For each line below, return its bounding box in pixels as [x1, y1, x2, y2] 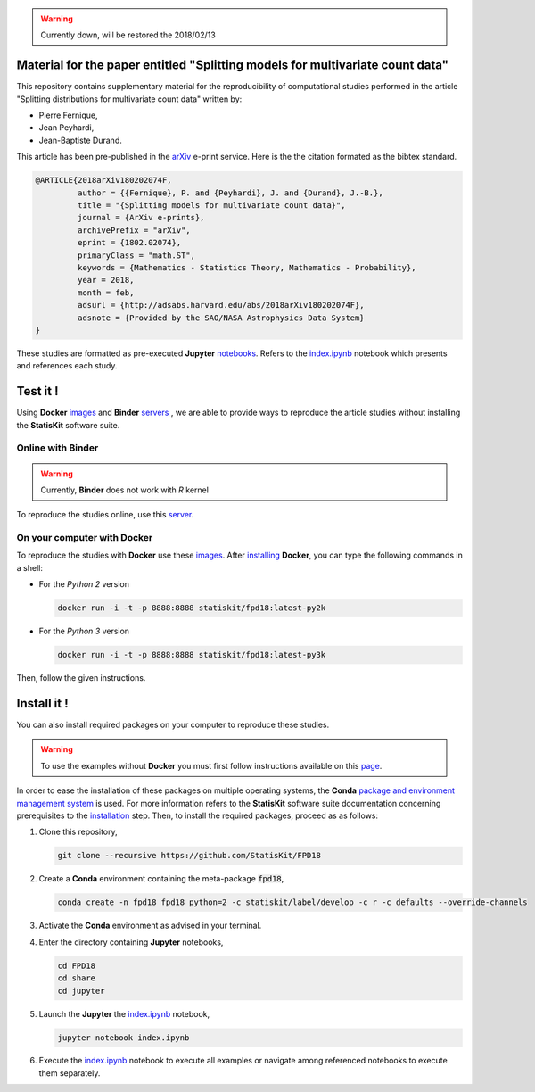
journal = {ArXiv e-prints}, [77, 212, 205, 223]
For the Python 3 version [38, 625, 129, 637]
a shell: [16, 562, 44, 573]
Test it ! [16, 384, 59, 399]
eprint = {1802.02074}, [77, 237, 182, 248]
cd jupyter [57, 986, 105, 996]
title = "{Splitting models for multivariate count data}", [77, 201, 346, 211]
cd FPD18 [57, 960, 96, 971]
